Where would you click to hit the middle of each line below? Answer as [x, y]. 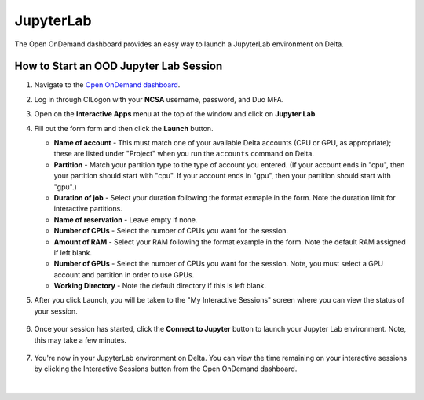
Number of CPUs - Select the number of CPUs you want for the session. [171, 231]
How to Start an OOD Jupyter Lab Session [119, 66]
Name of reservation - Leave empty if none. [126, 219]
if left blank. [73, 252]
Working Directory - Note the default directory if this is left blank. [160, 286]
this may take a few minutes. [80, 340]
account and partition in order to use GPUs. [124, 274]
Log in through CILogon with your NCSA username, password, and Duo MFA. [159, 99]
